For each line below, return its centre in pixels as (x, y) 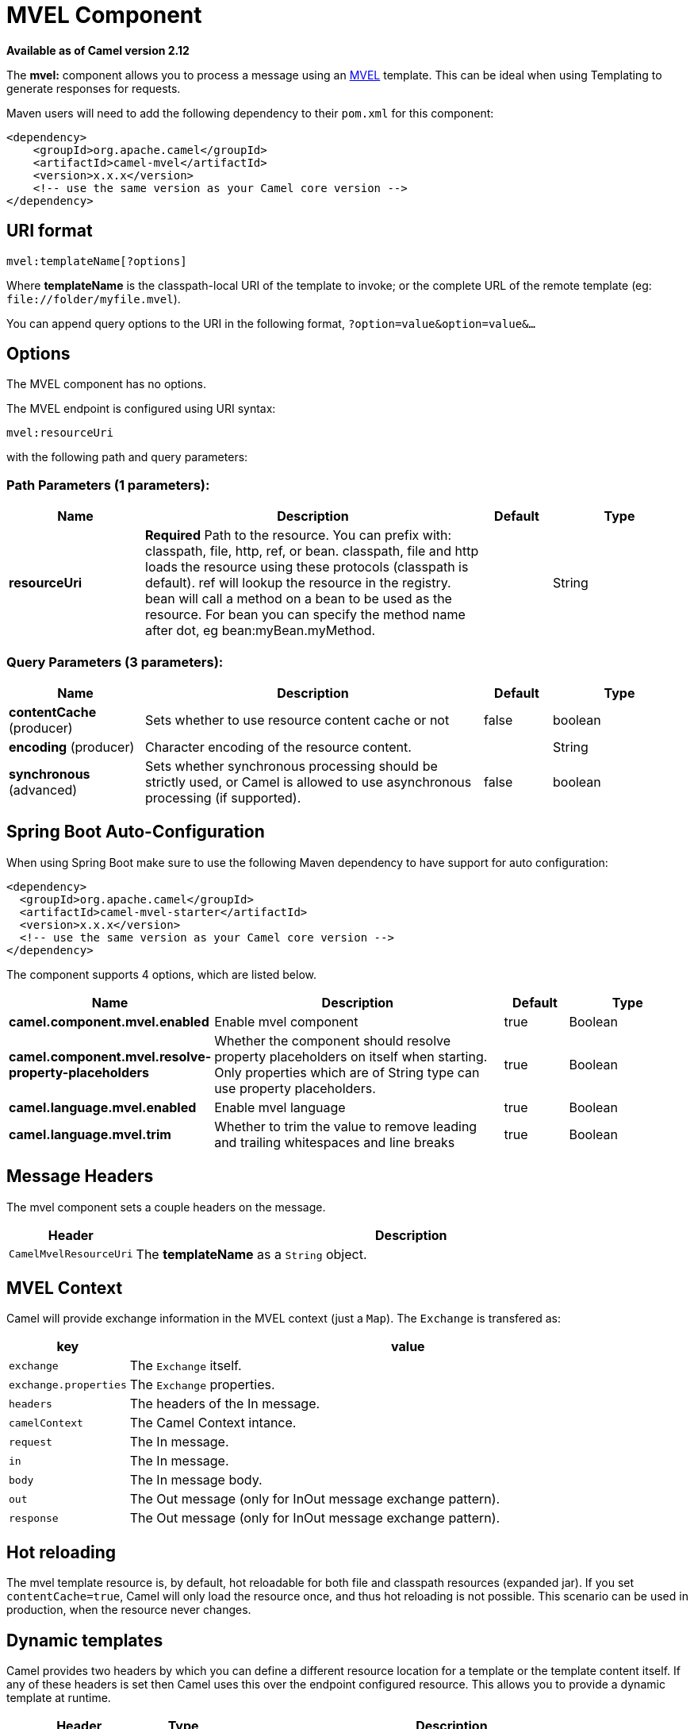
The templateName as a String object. (251, 1254)
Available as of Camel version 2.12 (98, 50)
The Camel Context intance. (213, 1423)
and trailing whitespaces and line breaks (335, 1142)
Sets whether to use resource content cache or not (297, 720)
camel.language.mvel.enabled (103, 1107)
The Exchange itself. (186, 1366)
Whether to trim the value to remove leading (346, 1126)
